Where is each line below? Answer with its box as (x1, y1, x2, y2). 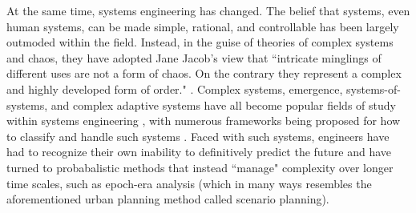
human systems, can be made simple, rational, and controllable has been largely (6, 18, 399, 34)
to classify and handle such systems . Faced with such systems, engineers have (6, 127, 390, 144)
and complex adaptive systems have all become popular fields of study (50, 96, 396, 113)
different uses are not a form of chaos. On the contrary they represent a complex (6, 65, 402, 82)
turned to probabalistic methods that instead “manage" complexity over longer (6, 159, 394, 175)
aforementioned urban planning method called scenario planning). (6, 191, 329, 207)
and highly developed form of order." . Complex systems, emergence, (6, 80, 343, 97)
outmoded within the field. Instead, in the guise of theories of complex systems (6, 34, 394, 50)
